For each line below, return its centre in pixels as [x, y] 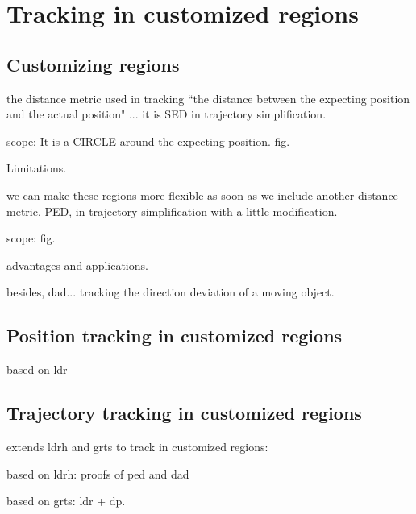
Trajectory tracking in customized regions [184, 413]
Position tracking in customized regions [175, 336]
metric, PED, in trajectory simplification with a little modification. [172, 211]
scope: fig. [31, 238]
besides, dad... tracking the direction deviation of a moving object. [171, 292]
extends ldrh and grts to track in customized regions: [137, 446]
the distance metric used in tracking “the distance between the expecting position [208, 98]
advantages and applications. [77, 265]
